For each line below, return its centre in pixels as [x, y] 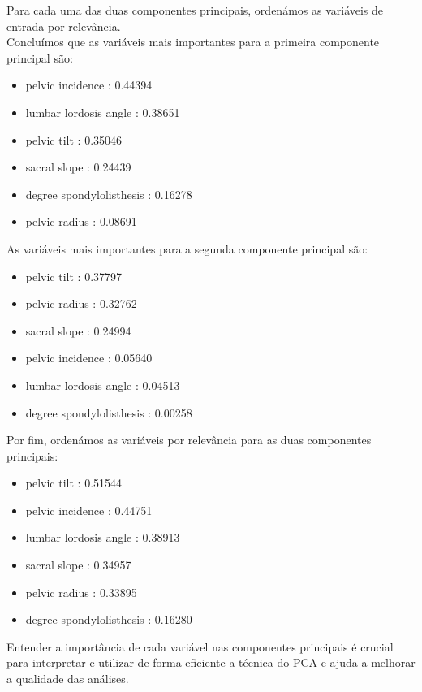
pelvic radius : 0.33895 [81, 592]
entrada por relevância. [64, 26]
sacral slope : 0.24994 [78, 330]
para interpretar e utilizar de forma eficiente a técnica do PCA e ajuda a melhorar [211, 662]
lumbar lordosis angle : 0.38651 [103, 112]
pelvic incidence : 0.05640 [89, 358]
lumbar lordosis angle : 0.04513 [103, 385]
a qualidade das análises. [68, 679]
